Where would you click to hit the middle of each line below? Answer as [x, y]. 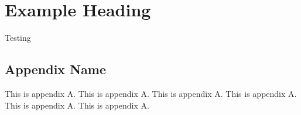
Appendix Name [55, 69]
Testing [18, 38]
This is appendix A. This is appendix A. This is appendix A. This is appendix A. [151, 93]
